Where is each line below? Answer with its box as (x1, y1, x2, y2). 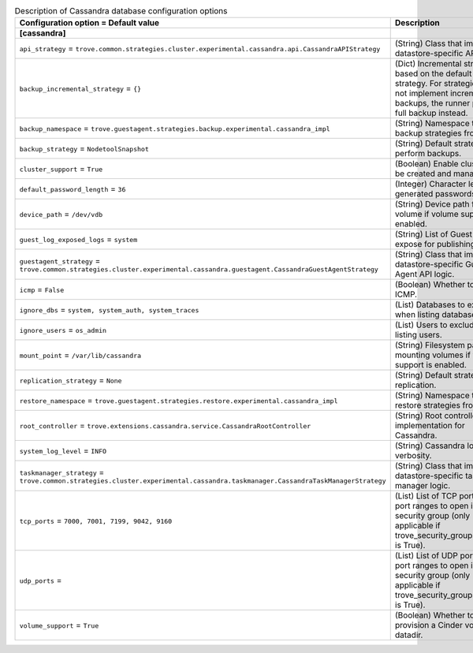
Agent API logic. (394, 269, 455, 280)
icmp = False (19, 284, 65, 295)
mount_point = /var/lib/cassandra (19, 349, 142, 360)
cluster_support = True (19, 163, 103, 174)
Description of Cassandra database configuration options (14, 6, 228, 17)
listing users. (394, 330, 443, 341)
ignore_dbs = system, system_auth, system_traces (19, 304, 199, 315)
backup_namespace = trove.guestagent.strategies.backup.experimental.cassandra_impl (19, 123, 330, 134)
